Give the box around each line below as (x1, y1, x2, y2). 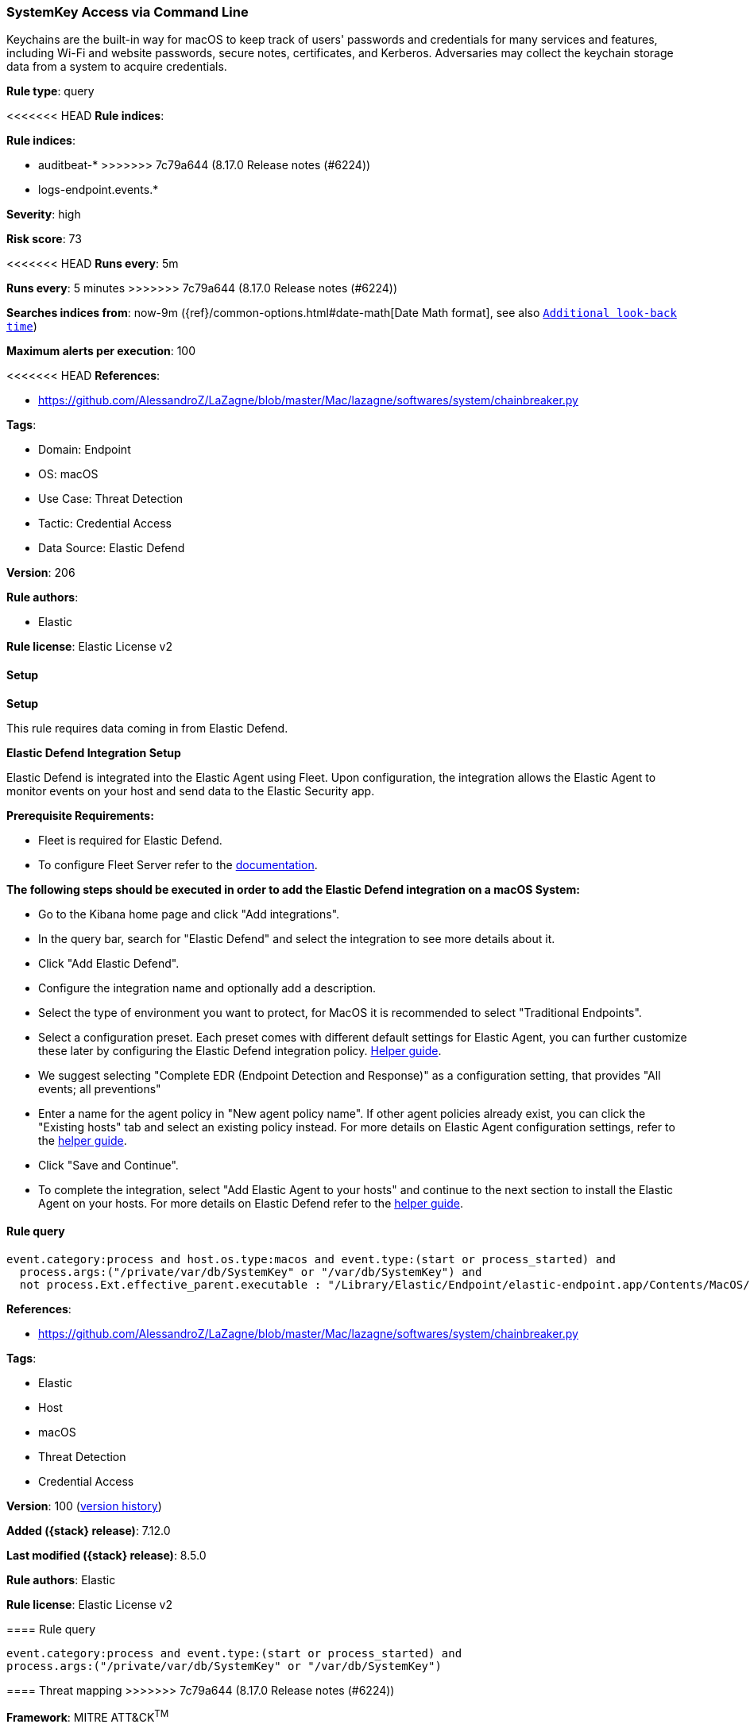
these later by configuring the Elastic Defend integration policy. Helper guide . (38, 1043, 442, 1057)
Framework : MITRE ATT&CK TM (6, 1707, 169, 1724)
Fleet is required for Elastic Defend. (38, 833, 222, 847)
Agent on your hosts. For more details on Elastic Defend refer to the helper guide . (38, 1196, 464, 1210)
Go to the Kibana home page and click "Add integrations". (38, 907, 340, 921)
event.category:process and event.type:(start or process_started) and (6, 1646, 462, 1660)
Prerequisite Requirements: (6, 808, 154, 822)
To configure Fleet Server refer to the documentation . (38, 857, 318, 872)
